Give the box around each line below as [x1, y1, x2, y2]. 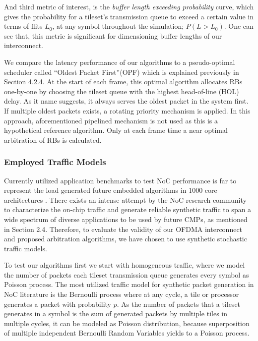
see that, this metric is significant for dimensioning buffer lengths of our [4, 30, 222, 41]
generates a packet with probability [4, 298, 111, 309]
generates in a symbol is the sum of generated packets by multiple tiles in [4, 308, 228, 319]
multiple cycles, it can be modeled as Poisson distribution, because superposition [4, 318, 250, 328]
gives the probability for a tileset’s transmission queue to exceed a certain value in [4, 11, 254, 21]
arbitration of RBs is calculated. [4, 134, 102, 145]
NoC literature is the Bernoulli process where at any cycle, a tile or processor [4, 289, 239, 299]
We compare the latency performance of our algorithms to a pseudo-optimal [4, 57, 235, 67]
